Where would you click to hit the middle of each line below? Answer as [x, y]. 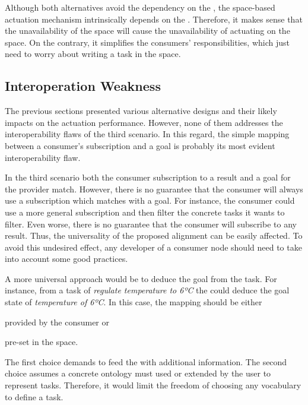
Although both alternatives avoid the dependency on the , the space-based [140, 7]
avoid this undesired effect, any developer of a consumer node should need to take [153, 247]
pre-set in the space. [42, 342]
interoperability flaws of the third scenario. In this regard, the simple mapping [147, 134]
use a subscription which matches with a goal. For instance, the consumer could [150, 200]
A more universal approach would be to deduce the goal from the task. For [141, 278]
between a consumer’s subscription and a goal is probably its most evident [140, 145]
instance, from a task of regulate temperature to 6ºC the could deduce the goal [147, 290]
